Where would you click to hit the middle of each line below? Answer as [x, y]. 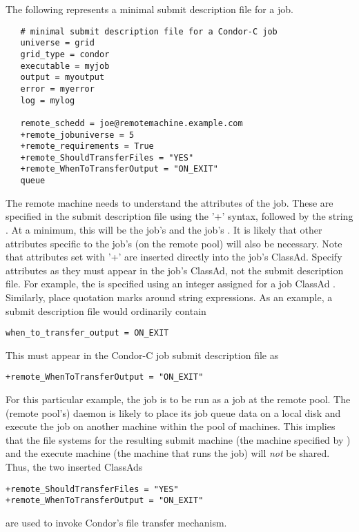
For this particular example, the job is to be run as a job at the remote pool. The [178, 399]
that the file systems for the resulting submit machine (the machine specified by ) [178, 439]
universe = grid [57, 43]
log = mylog [48, 100]
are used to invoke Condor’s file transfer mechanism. [116, 522]
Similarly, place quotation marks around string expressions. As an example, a [169, 297]
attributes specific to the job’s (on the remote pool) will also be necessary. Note [174, 243]
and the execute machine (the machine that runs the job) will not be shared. [168, 453]
